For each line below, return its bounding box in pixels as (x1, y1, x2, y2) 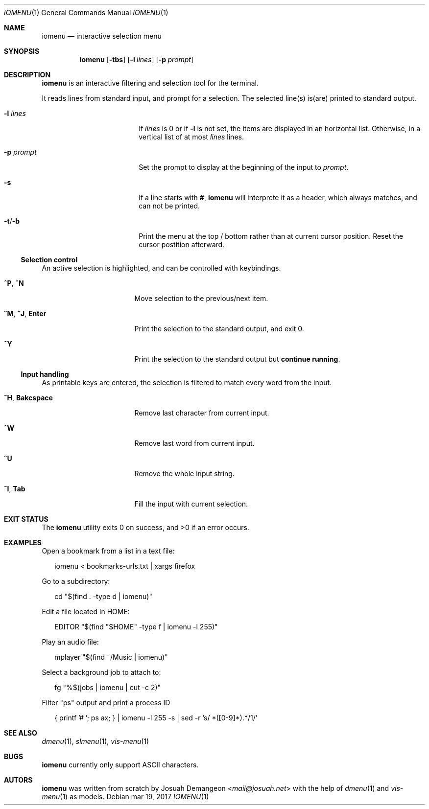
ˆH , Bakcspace (4, 393, 53, 402)
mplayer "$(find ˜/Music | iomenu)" (54, 653, 168, 661)
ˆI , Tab (4, 485, 25, 493)
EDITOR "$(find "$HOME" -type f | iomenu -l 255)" (54, 623, 218, 631)
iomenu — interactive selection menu (42, 32, 162, 40)
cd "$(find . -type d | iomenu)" (54, 592, 152, 601)
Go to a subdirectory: (42, 577, 110, 585)
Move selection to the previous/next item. (134, 294, 268, 302)
